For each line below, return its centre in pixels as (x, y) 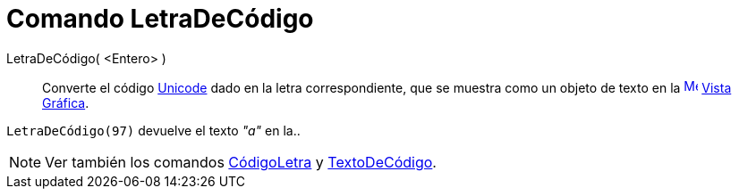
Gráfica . (66, 102)
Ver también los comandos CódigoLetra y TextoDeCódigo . (241, 162)
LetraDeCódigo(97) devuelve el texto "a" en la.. (153, 130)
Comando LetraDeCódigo (160, 19)
